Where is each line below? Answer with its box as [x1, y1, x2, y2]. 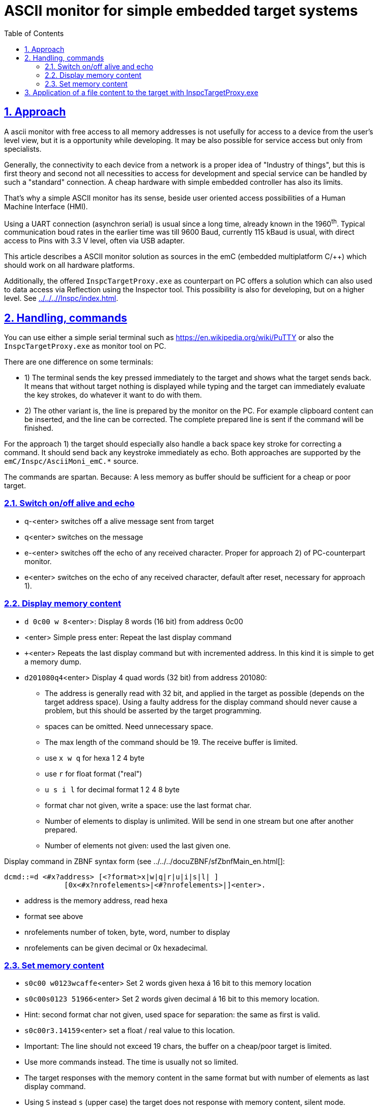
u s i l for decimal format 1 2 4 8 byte [45, 785, 180, 794]
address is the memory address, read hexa [24, 896, 168, 905]
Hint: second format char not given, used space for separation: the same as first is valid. [24, 1010, 321, 1019]
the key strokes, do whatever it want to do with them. [24, 391, 202, 400]
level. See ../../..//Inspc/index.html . [4, 294, 119, 303]
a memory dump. [24, 657, 81, 666]
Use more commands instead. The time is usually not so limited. [24, 1058, 239, 1067]
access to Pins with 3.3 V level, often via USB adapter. [4, 236, 185, 245]
